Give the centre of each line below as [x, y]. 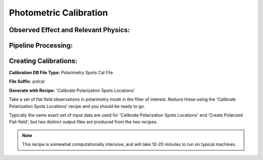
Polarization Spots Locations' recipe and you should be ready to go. [77, 106]
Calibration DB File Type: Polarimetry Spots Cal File [61, 72]
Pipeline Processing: [41, 45]
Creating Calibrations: [43, 61]
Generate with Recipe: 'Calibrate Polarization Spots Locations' [72, 90]
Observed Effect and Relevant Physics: [69, 30]
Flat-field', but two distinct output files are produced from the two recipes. [83, 122]
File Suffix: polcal [27, 81]
